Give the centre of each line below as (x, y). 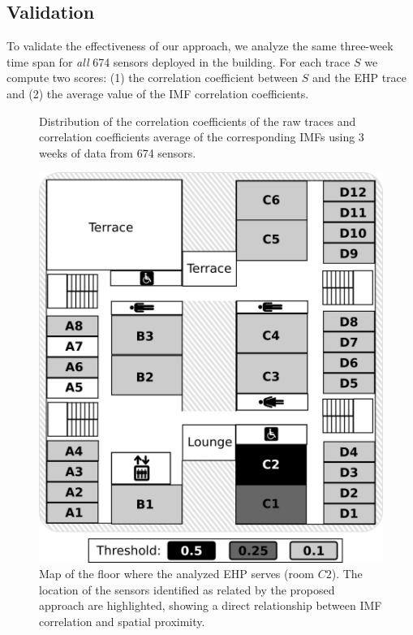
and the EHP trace (360, 78)
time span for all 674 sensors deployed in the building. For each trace (179, 61)
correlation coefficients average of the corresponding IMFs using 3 (202, 137)
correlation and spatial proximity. (122, 622)
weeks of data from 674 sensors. (118, 152)
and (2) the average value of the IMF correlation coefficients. (158, 93)
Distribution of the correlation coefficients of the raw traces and (198, 121)
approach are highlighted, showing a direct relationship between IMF (211, 605)
